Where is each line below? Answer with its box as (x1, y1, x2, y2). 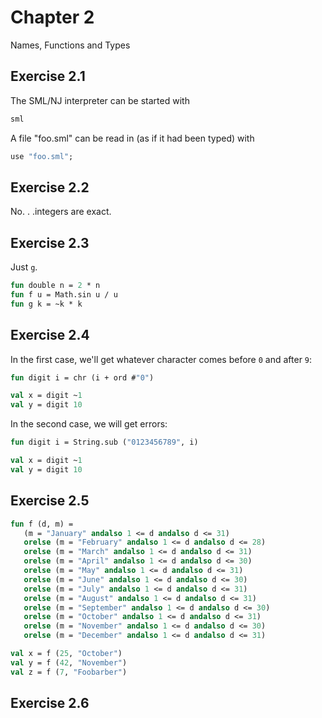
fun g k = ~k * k (10, 299, 83, 309)
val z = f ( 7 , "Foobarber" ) (10, 667, 128, 677)
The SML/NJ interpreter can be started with (10, 94, 190, 106)
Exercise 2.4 (10, 327, 90, 344)
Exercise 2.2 (10, 179, 90, 196)
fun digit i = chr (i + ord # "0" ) (10, 372, 155, 383)
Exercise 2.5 (10, 492, 90, 510)
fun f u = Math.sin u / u (10, 290, 118, 300)
